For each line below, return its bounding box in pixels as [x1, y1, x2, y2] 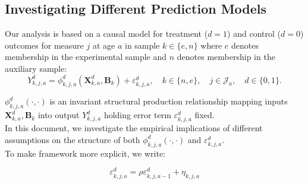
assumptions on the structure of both [5, 133, 140, 145]
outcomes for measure [5, 39, 84, 51]
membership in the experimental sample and [5, 50, 167, 63]
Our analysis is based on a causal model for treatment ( [5, 27, 208, 40]
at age [92, 39, 115, 51]
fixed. [194, 109, 215, 121]
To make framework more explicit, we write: [5, 147, 166, 159]
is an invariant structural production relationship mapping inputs [49, 95, 288, 107]
